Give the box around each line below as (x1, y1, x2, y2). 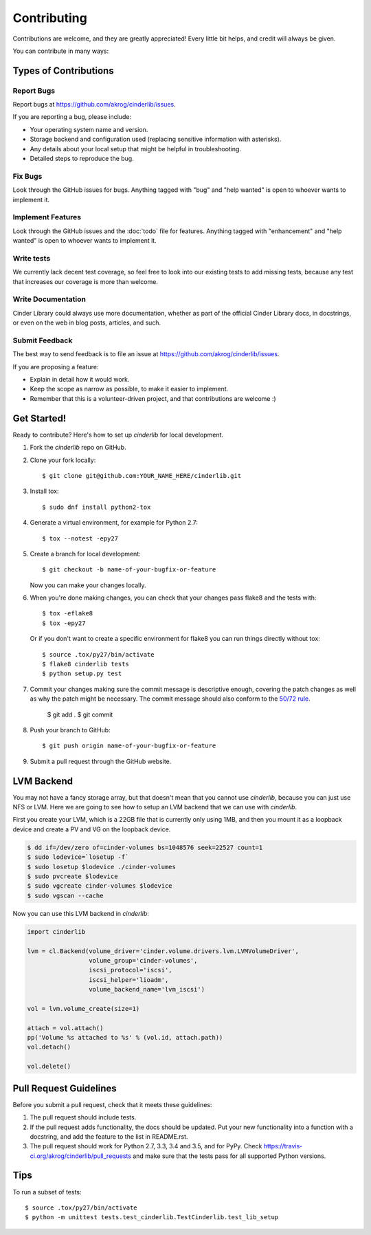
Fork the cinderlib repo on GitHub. (30, 444, 126, 452)
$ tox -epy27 (42, 619, 86, 627)
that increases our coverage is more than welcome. (12, 277, 158, 285)
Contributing (12, 10, 87, 25)
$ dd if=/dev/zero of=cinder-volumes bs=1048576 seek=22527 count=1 (27, 843, 263, 851)
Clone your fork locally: (30, 456, 96, 464)
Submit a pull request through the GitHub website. (30, 757, 172, 765)
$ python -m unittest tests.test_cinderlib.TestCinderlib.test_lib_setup (25, 1214, 279, 1221)
